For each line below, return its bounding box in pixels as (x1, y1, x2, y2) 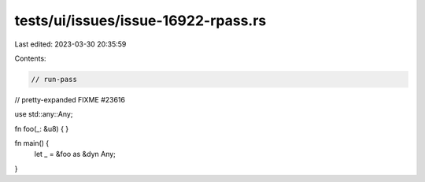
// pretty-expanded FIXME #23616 (14, 95, 126, 104)
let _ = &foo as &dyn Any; (34, 150, 116, 159)
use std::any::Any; (14, 110, 73, 119)
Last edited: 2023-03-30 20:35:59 (14, 39, 127, 49)
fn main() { (14, 139, 50, 148)
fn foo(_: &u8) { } (14, 124, 69, 133)
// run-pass (31, 75, 78, 84)
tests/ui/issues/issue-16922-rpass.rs (14, 12, 267, 29)
